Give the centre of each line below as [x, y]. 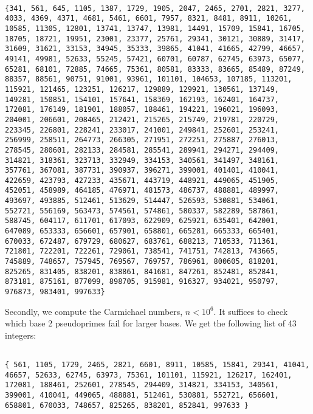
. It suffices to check [251, 311]
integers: [21, 335]
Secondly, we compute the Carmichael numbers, [94, 311]
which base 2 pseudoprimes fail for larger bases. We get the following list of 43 [151, 323]
